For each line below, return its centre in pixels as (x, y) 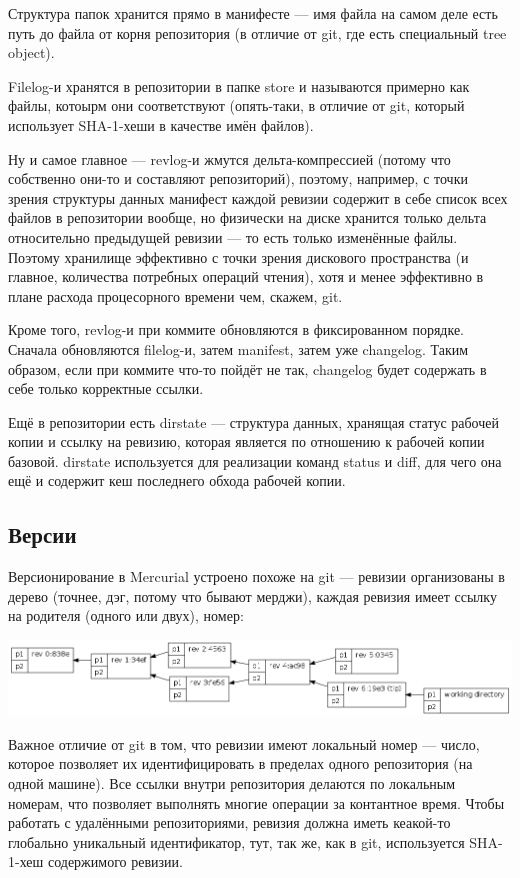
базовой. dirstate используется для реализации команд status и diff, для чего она (255, 460)
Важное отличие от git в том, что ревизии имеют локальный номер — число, (244, 743)
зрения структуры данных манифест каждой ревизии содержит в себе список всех (258, 197)
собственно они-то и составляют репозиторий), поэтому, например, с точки (238, 178)
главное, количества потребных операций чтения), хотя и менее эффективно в (246, 276)
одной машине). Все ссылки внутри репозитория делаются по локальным (232, 782)
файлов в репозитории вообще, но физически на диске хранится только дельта (247, 217)
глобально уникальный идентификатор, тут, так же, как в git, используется (236, 841)
